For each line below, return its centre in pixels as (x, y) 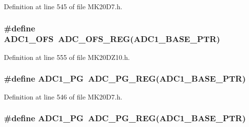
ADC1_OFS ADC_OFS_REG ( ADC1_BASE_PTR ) (112, 39)
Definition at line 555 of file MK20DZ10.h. (67, 57)
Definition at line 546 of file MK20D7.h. (63, 96)
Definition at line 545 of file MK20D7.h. (63, 6)
